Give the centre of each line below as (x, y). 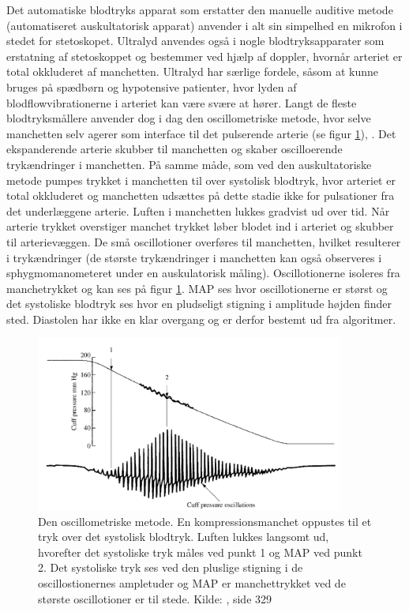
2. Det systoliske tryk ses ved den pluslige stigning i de (171, 567)
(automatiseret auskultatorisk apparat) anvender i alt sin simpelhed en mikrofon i (204, 25)
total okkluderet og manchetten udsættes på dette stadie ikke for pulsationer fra (201, 195)
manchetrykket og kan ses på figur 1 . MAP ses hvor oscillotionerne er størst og (197, 288)
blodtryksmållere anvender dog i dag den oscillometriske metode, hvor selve (189, 118)
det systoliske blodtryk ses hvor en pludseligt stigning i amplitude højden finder (199, 304)
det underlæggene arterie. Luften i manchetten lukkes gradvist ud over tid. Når (198, 210)
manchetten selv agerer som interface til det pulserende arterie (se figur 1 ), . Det (201, 133)
